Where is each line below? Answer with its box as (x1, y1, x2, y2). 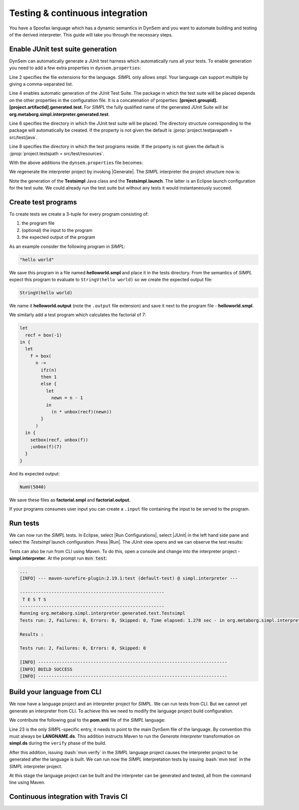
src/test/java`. (9, 134, 38, 140)
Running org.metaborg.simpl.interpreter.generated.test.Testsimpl (19, 610, 185, 616)
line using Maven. (9, 780, 46, 786)
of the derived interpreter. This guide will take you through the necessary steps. (9, 31, 173, 37)
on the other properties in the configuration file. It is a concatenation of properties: (9, 97, 179, 103)
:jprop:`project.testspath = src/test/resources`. (9, 150, 105, 157)
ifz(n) (40, 367, 57, 373)
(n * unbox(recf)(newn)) (51, 409, 112, 414)
